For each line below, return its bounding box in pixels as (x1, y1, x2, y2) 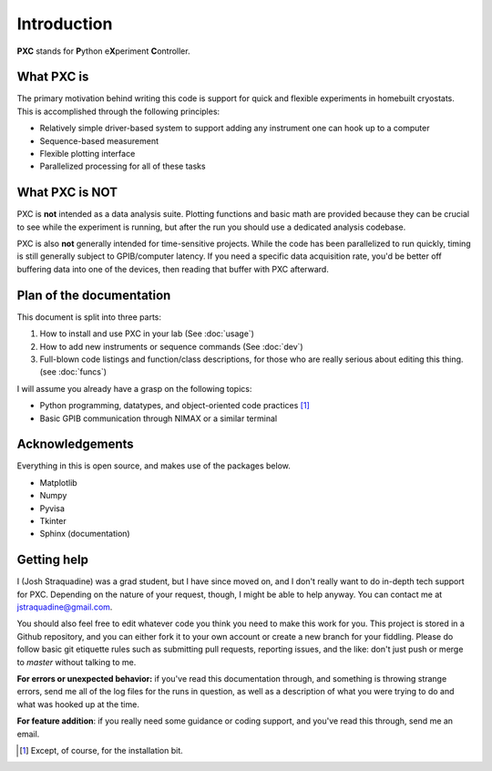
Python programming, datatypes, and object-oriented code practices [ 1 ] (39, 400, 310, 411)
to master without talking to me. (16, 656, 137, 667)
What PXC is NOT (16, 185, 118, 200)
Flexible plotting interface (39, 149, 136, 159)
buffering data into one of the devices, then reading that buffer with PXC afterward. (16, 263, 330, 274)
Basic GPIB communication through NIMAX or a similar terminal (39, 413, 278, 424)
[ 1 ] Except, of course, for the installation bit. (19, 745, 184, 756)
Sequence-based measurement (39, 135, 159, 146)
